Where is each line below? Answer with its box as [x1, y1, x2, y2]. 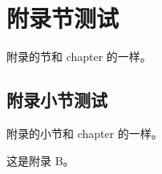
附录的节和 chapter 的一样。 [6, 48, 152, 65]
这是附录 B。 [6, 152, 75, 168]
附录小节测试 [6, 87, 107, 112]
